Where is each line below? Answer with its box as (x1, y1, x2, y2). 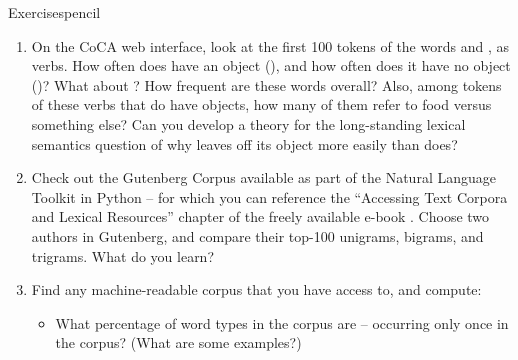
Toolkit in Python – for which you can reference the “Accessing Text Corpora (31, 186, 508, 207)
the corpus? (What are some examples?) (55, 332, 302, 353)
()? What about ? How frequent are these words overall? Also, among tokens (31, 74, 502, 95)
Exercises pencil (8, 2, 101, 22)
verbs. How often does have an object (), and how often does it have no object (31, 55, 511, 76)
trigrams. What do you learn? (31, 245, 215, 266)
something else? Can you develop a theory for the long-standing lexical (31, 113, 466, 134)
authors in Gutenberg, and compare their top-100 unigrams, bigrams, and (31, 225, 484, 246)
